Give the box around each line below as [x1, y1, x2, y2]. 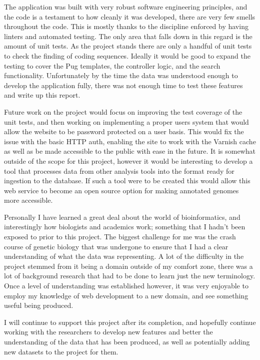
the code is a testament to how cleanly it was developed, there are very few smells [4, 11, 255, 22]
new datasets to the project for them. [4, 346, 118, 356]
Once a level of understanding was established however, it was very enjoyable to [4, 280, 248, 291]
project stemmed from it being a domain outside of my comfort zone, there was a [4, 260, 253, 271]
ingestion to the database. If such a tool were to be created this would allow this [4, 175, 250, 186]
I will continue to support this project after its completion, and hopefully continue [4, 316, 256, 327]
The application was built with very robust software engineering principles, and [4, 2, 247, 12]
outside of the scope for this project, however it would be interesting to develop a [4, 155, 253, 166]
